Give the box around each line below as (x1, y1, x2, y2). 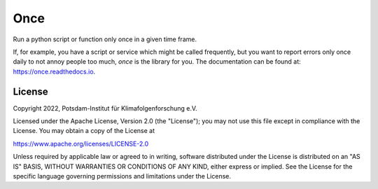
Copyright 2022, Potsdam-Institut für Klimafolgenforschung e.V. (13, 104, 197, 112)
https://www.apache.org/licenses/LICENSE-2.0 (13, 139, 149, 148)
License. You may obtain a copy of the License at (13, 127, 155, 135)
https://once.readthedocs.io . (13, 67, 96, 76)
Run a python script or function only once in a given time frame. (13, 35, 197, 43)
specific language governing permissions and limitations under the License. (13, 171, 231, 180)
